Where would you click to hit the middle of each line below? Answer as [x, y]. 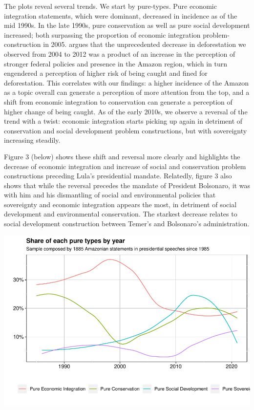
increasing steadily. [32, 140]
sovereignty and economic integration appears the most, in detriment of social [120, 204]
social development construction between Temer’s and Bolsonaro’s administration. [127, 224]
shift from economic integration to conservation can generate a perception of [118, 101]
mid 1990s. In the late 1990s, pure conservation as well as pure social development [127, 25]
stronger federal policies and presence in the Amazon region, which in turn [116, 63]
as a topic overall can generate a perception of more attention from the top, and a [127, 92]
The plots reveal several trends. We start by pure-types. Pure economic [110, 6]
